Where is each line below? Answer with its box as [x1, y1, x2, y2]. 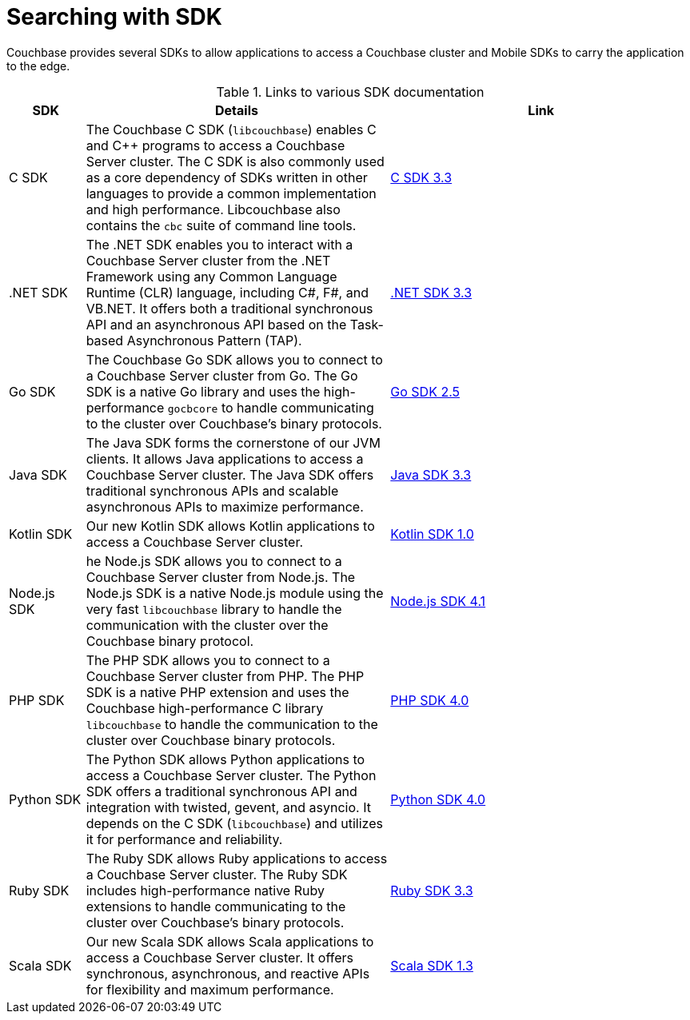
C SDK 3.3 [390, 169, 453, 185]
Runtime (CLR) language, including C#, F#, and [86, 284, 369, 301]
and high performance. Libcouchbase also [86, 201, 341, 217]
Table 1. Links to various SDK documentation [216, 83, 485, 100]
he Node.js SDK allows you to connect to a [86, 552, 342, 569]
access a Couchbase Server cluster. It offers [86, 949, 353, 966]
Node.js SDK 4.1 [390, 592, 486, 609]
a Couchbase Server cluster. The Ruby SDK [86, 866, 348, 883]
